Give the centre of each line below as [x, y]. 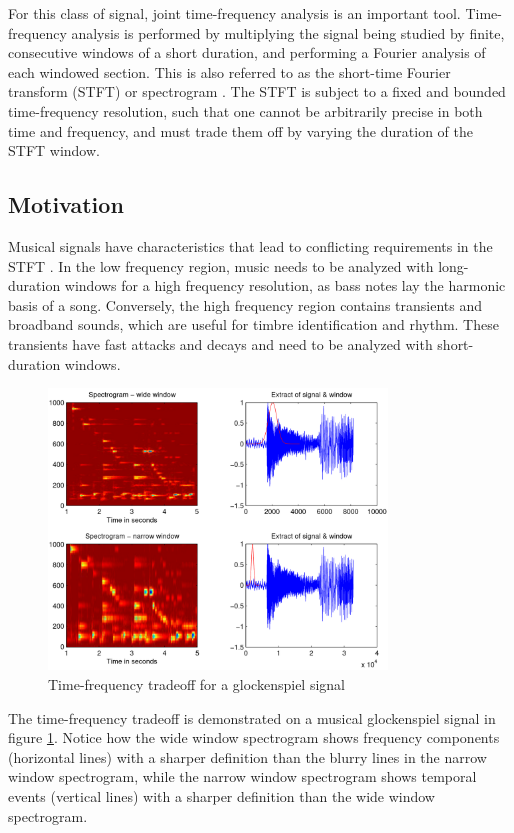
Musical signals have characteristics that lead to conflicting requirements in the [250, 245]
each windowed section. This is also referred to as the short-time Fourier [229, 71]
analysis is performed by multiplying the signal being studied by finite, [288, 32]
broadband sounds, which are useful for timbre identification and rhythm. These [253, 324]
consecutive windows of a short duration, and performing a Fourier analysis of [247, 52]
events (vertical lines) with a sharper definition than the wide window [221, 796]
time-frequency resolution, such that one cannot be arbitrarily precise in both [245, 110]
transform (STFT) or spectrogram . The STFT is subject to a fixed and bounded [257, 91]
